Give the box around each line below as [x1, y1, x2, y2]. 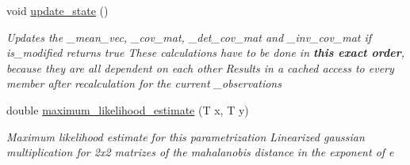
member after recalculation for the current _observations [6, 75, 282, 92]
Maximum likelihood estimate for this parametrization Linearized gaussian [6, 128, 365, 144]
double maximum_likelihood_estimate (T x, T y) [6, 101, 249, 118]
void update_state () [6, 2, 109, 18]
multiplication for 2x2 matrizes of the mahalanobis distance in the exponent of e [6, 144, 394, 160]
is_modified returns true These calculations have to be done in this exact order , [6, 44, 405, 61]
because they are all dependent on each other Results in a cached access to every [6, 59, 394, 76]
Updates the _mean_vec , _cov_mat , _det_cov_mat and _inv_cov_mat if [6, 28, 372, 45]
